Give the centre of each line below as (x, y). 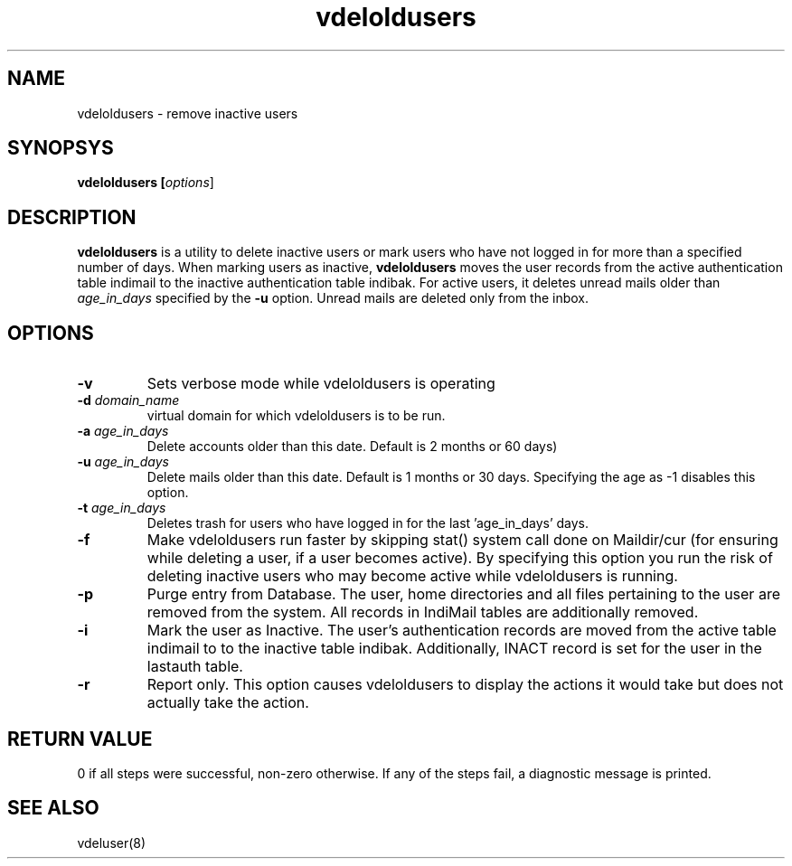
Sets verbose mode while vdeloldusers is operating (321, 384)
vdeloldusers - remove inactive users (188, 113)
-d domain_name (128, 400)
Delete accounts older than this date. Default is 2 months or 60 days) (352, 447)
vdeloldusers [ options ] (146, 183)
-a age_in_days (123, 431)
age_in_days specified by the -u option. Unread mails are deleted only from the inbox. (333, 298)
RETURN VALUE (80, 739)
